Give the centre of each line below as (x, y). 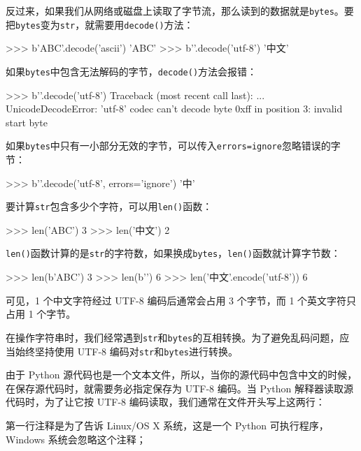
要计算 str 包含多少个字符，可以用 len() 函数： (109, 206)
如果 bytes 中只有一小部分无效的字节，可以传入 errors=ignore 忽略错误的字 (173, 146)
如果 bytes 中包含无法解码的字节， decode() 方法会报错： (132, 71)
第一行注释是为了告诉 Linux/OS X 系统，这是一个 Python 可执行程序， (167, 425)
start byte (27, 122)
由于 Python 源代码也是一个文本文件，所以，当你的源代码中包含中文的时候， (182, 375)
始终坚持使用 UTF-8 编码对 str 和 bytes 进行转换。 (127, 351)
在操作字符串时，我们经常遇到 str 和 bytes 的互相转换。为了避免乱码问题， (173, 337)
